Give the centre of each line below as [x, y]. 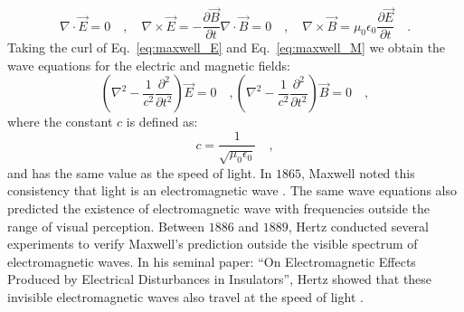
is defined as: [162, 122]
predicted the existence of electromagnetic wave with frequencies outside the [218, 208]
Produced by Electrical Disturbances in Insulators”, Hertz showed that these [220, 279]
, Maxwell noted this [358, 172]
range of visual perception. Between [106, 226]
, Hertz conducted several [358, 226]
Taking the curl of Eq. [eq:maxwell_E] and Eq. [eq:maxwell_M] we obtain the [227, 47]
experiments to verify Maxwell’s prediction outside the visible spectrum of [213, 244]
